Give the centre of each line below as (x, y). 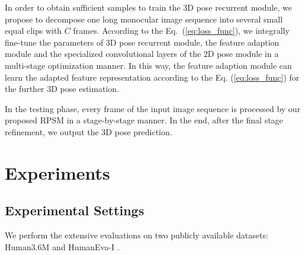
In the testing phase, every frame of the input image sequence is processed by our (153, 108)
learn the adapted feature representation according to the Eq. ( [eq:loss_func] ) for (152, 77)
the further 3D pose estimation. (62, 89)
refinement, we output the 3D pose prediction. (89, 131)
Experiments (57, 172)
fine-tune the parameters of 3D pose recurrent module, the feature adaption (142, 42)
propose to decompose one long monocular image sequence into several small (144, 19)
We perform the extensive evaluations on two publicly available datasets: (137, 235)
